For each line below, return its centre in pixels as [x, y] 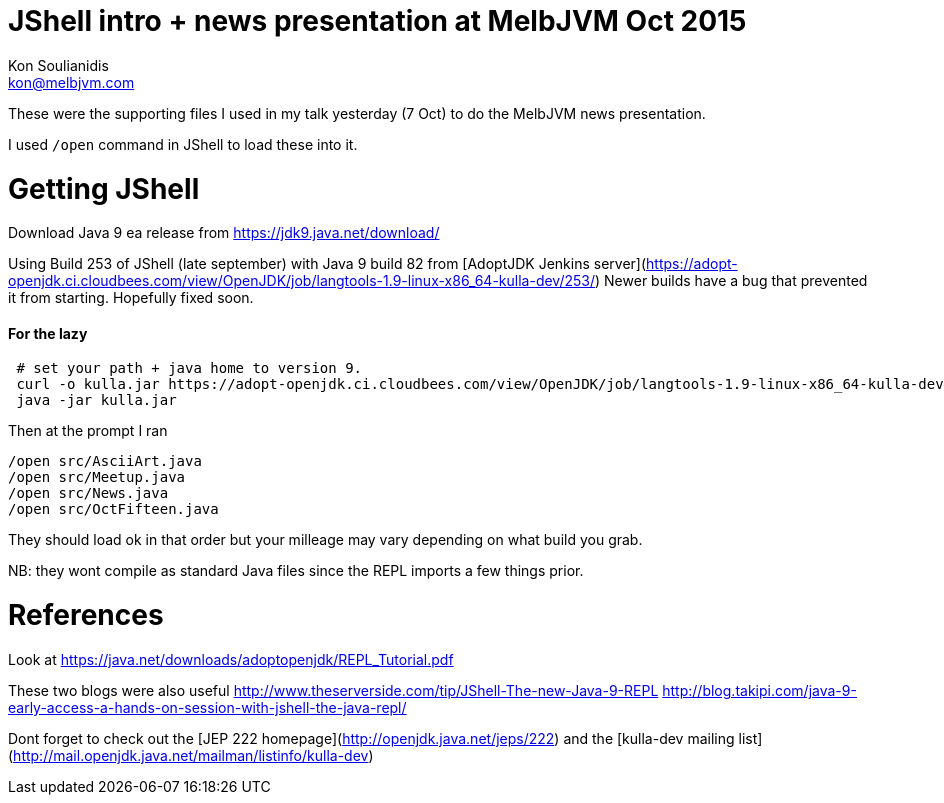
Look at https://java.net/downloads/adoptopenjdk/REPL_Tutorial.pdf [231, 659]
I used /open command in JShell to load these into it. [183, 144]
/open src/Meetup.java [97, 477]
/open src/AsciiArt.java [105, 461]
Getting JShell [104, 188]
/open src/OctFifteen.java [113, 509]
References [86, 615]
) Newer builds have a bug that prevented [731, 281]
